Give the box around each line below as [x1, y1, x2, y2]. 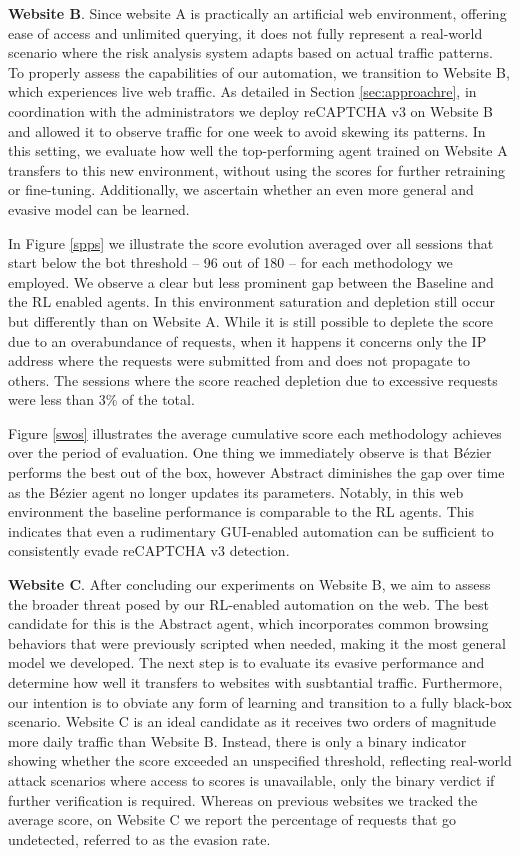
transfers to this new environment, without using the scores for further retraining [8, 159, 506, 180]
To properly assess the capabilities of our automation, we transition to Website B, [8, 61, 510, 82]
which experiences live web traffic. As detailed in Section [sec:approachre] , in [8, 81, 477, 102]
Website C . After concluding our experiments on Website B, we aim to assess [8, 574, 491, 595]
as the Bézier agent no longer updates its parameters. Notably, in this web [8, 481, 464, 502]
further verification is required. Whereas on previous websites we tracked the [8, 789, 478, 810]
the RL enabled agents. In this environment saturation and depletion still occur [8, 291, 495, 312]
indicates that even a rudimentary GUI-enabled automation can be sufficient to [8, 520, 494, 541]
